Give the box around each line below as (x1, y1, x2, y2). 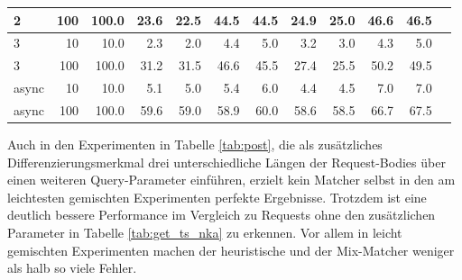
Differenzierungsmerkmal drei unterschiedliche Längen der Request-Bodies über (7, 152, 446, 171)
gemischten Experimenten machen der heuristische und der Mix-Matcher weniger (7, 240, 455, 259)
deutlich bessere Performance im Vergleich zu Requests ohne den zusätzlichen (7, 205, 436, 224)
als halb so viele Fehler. (7, 258, 137, 277)
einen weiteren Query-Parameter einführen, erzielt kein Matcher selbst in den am (7, 170, 456, 189)
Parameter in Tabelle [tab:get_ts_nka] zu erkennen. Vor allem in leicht (7, 222, 402, 241)
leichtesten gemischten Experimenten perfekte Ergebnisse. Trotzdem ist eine (7, 187, 427, 206)
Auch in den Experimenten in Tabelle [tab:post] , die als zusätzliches (7, 134, 383, 153)
